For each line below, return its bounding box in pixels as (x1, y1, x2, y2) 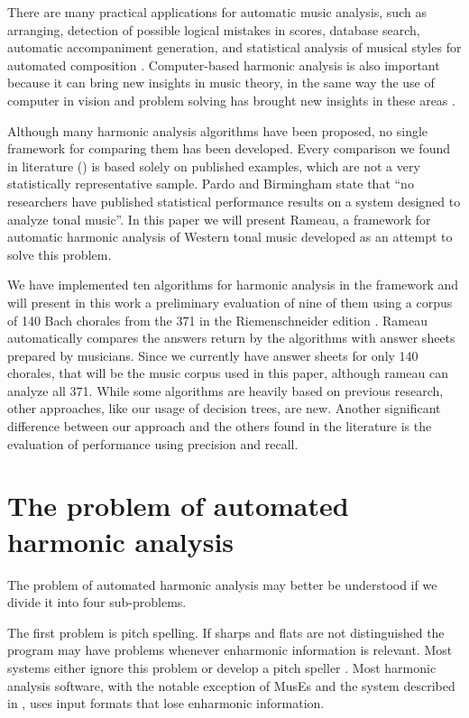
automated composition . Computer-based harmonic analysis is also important (7, 55, 440, 74)
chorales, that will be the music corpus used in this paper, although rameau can (7, 364, 448, 382)
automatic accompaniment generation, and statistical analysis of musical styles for (7, 38, 462, 57)
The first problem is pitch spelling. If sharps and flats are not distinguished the (7, 622, 445, 641)
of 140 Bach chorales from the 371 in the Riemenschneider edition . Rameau (7, 310, 428, 329)
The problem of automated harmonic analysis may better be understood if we (7, 575, 437, 594)
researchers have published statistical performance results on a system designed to (7, 191, 461, 210)
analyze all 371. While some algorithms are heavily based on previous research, (7, 381, 444, 400)
